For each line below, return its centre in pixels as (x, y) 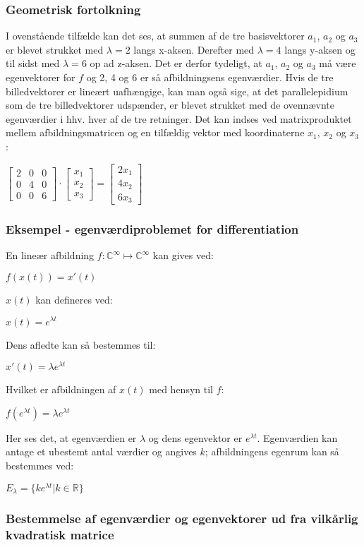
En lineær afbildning (50, 255)
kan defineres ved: (74, 299)
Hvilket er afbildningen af (61, 389)
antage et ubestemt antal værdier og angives (101, 451)
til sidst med (33, 63)
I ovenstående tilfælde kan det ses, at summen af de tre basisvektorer (155, 36)
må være (338, 63)
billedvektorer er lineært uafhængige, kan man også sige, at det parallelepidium (177, 91)
